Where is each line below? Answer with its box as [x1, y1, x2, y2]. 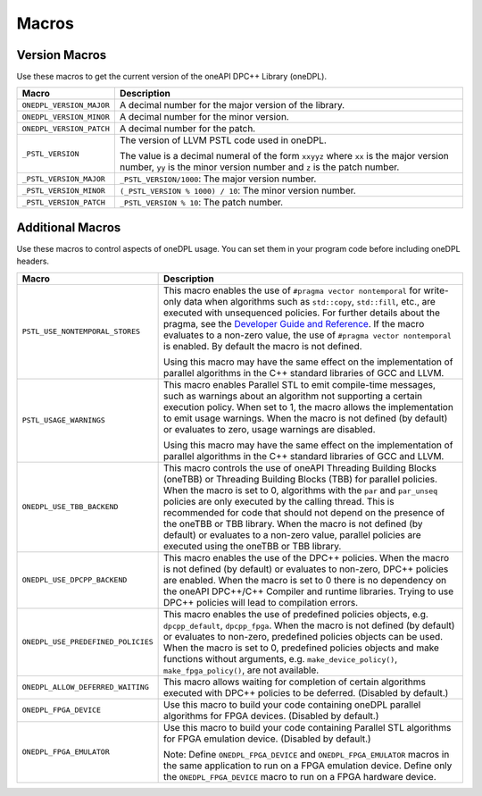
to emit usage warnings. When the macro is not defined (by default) [163, 412, 448, 424]
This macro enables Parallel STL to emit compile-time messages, [163, 378, 436, 390]
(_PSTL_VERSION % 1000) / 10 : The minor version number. [119, 184, 356, 197]
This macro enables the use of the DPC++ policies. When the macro [163, 551, 450, 564]
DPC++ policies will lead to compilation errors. [163, 596, 359, 608]
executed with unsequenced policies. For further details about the [163, 306, 441, 319]
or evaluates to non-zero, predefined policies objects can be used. [163, 630, 444, 642]
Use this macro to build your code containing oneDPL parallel [163, 698, 421, 710]
